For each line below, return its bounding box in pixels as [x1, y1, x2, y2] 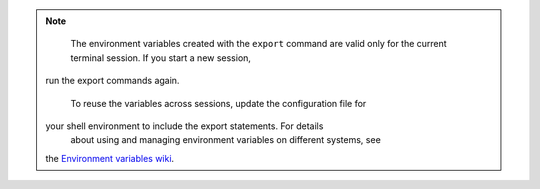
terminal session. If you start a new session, [70, 51, 252, 64]
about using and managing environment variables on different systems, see [70, 134, 382, 146]
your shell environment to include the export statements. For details [45, 120, 324, 132]
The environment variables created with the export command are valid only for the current [70, 38, 447, 50]
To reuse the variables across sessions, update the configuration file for [70, 97, 367, 109]
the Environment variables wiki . [45, 152, 175, 164]
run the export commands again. [45, 75, 180, 87]
